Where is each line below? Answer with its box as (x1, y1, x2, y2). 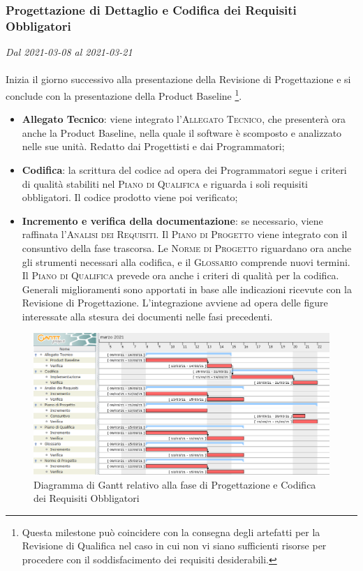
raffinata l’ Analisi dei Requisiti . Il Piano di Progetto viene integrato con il (22, 227, 348, 242)
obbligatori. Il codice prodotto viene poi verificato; (22, 190, 238, 205)
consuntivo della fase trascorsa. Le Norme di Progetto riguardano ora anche (22, 240, 352, 255)
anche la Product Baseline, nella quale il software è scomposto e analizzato (22, 125, 342, 140)
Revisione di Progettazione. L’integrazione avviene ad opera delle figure (22, 295, 328, 310)
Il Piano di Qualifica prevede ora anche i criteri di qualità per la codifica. (22, 268, 339, 283)
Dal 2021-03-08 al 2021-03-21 (6, 45, 133, 59)
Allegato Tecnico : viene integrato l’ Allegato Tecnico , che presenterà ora (22, 112, 346, 126)
